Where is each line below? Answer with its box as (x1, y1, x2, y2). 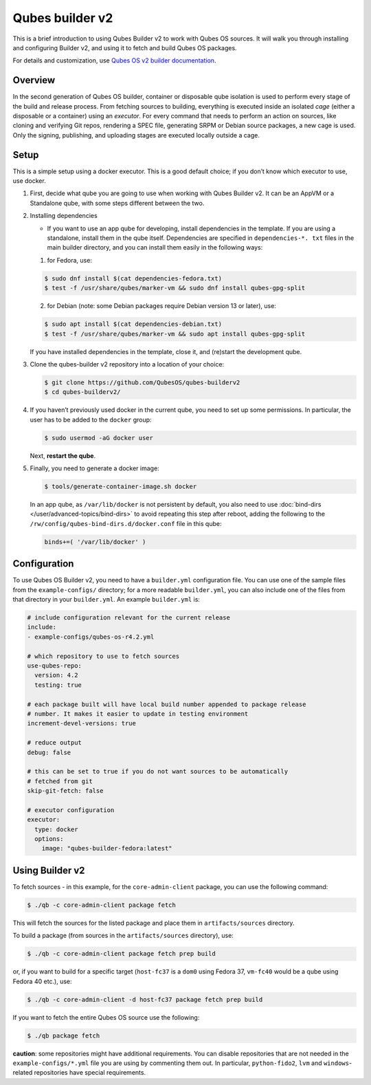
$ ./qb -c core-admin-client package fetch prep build (27, 950, 216, 958)
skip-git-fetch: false (27, 787, 104, 795)
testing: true (34, 681, 82, 689)
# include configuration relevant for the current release (27, 614, 230, 622)
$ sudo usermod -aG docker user (44, 434, 154, 441)
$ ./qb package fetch (27, 1031, 100, 1040)
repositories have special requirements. (34, 1068, 146, 1077)
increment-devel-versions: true (27, 719, 137, 727)
